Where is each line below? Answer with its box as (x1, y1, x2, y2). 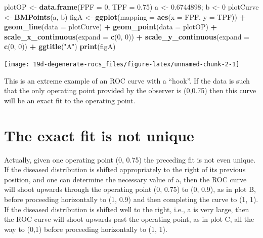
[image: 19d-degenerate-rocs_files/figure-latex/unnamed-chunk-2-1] (4, 60, 240, 68)
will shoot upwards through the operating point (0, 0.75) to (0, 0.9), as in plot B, (4, 184, 256, 194)
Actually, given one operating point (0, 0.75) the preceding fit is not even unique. (4, 154, 256, 165)
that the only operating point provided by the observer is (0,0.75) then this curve (4, 85, 256, 96)
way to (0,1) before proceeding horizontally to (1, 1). (4, 223, 167, 234)
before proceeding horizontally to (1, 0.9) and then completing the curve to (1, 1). (4, 193, 258, 204)
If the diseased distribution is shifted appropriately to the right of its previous (4, 164, 246, 175)
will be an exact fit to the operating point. (4, 95, 136, 105)
